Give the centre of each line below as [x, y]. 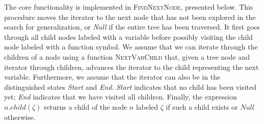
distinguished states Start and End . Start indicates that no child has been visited [130, 86]
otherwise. [20, 117]
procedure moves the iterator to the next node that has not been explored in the [130, 17]
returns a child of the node [86, 106]
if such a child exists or [202, 106]
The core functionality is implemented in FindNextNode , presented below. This [129, 7]
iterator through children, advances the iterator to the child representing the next [131, 67]
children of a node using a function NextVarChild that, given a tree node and [127, 56]
